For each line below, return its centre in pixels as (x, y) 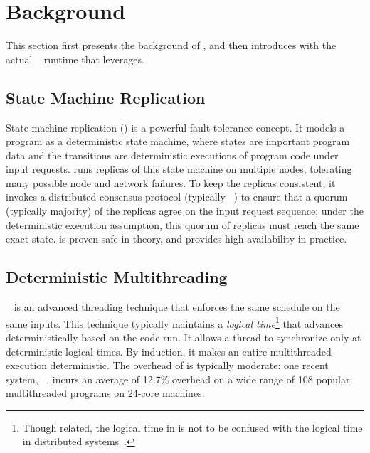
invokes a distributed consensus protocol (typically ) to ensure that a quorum (177, 197)
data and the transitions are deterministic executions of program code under (172, 155)
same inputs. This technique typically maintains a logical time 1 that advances (174, 322)
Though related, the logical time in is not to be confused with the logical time (192, 427)
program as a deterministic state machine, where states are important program (178, 141)
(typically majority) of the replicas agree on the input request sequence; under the (185, 211)
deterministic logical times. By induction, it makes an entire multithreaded (169, 351)
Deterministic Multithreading (117, 277)
